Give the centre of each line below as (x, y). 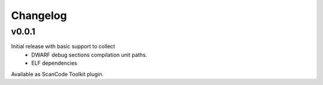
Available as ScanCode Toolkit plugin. (57, 74)
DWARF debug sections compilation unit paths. (89, 55)
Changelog (39, 15)
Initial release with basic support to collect (63, 46)
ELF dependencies (54, 63)
